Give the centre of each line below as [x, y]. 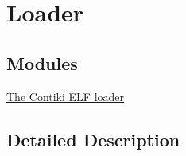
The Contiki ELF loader [66, 96]
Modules [42, 62]
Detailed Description [93, 139]
